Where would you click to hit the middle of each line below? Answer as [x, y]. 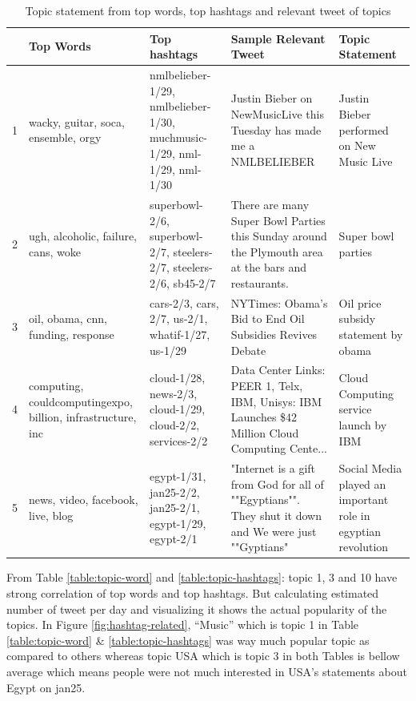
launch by [363, 425]
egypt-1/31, [178, 476]
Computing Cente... [279, 448]
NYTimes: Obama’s [279, 302]
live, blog [51, 516]
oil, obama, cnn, [68, 318]
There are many [270, 205]
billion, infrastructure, [83, 417]
